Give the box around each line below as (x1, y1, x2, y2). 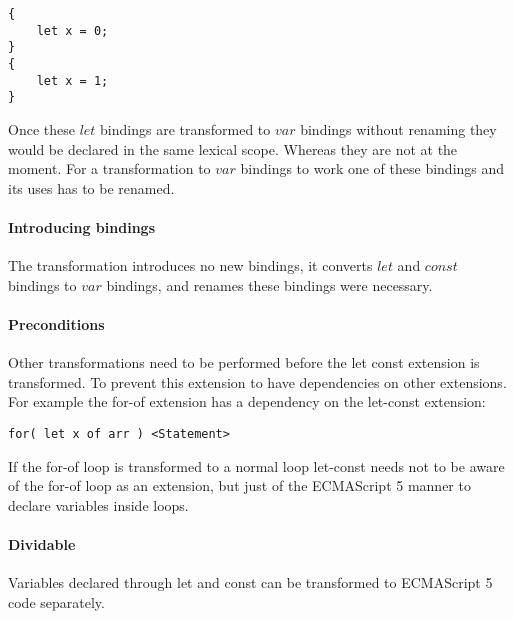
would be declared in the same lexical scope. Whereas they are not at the (8, 138, 458, 159)
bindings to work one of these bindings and (240, 158, 505, 179)
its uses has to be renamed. (8, 177, 175, 198)
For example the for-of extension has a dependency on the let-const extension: (8, 391, 486, 412)
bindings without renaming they (300, 118, 497, 139)
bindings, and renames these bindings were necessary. (106, 274, 433, 295)
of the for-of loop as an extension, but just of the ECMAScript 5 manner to (8, 475, 471, 496)
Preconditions (8, 313, 105, 334)
